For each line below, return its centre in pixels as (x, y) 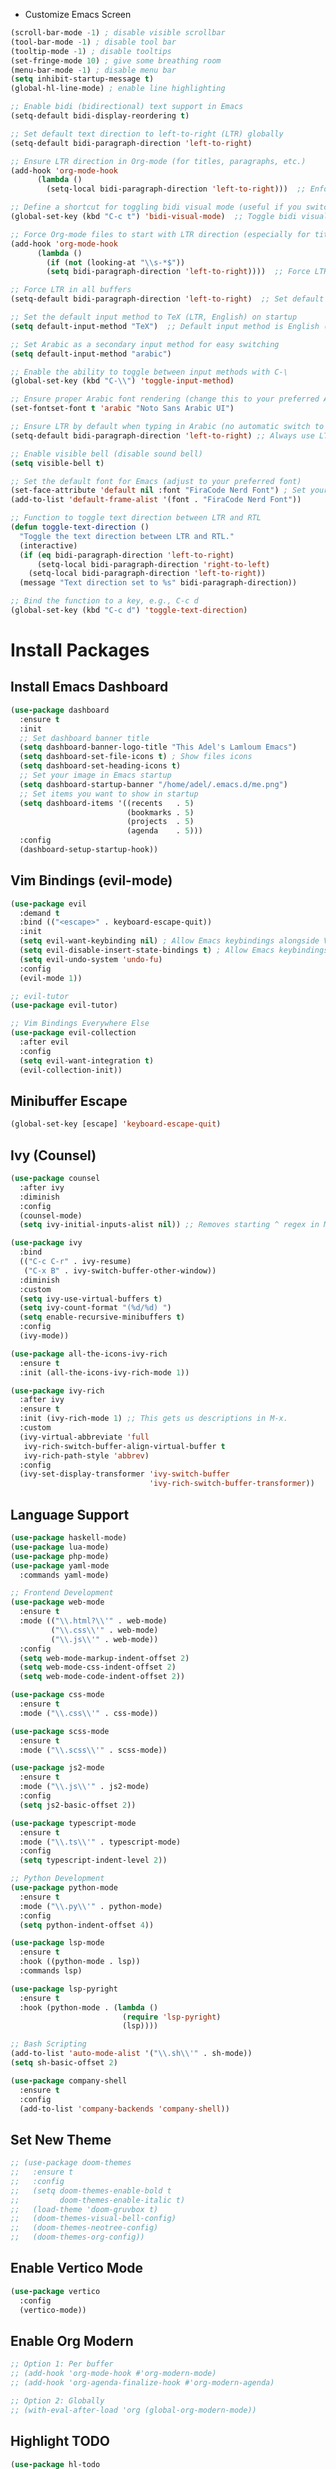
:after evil (44, 1042)
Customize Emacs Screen (78, 14)
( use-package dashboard (60, 710)
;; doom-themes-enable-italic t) (98, 2200)
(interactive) (48, 545)
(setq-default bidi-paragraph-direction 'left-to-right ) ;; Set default (167, 299)
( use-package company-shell (69, 2080)
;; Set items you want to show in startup (109, 794)
